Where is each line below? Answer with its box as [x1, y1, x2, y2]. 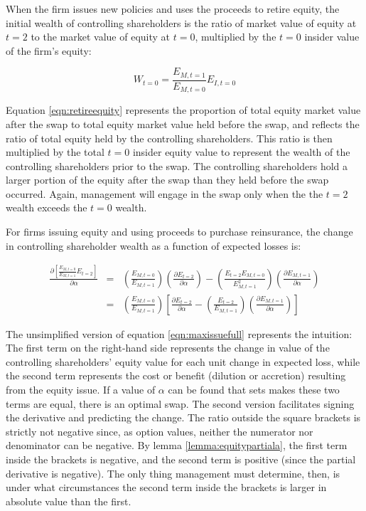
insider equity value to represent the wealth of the [132, 144, 350, 159]
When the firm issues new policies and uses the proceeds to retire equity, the [6, 1, 340, 16]
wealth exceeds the [6, 200, 87, 215]
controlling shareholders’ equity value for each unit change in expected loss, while [6, 354, 360, 369]
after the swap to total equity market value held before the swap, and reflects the [6, 116, 360, 131]
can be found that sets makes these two [168, 382, 340, 396]
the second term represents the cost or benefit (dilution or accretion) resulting [6, 368, 346, 383]
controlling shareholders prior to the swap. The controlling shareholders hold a [6, 158, 348, 173]
